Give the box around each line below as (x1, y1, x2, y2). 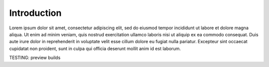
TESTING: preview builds (9, 55, 61, 61)
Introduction (9, 7, 62, 18)
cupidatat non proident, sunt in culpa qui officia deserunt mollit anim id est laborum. (9, 45, 181, 52)
